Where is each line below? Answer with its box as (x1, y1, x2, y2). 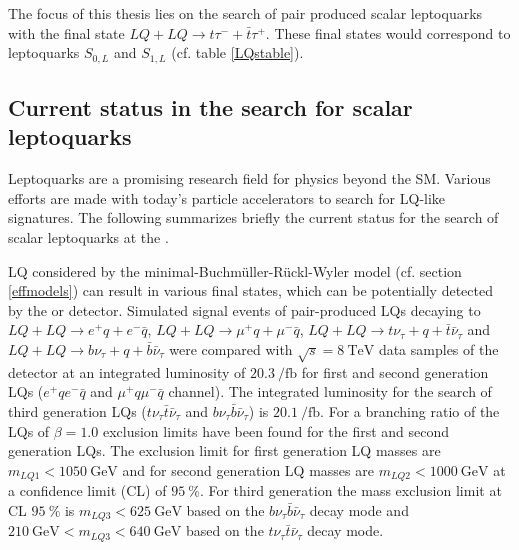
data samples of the (378, 338, 499, 359)
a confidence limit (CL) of (8, 480, 167, 501)
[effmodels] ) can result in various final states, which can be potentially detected (8, 280, 494, 301)
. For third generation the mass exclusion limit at (199, 480, 502, 501)
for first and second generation (301, 361, 489, 382)
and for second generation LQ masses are (122, 459, 374, 480)
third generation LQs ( (8, 400, 147, 421)
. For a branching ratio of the (320, 400, 500, 421)
